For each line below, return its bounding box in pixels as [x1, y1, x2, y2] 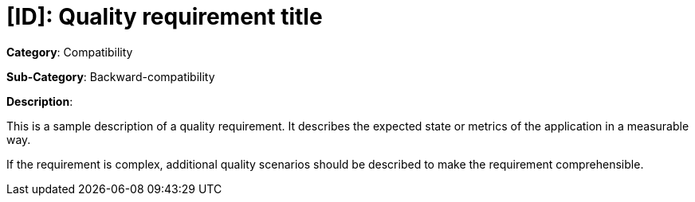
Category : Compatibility [6, 45, 133, 59]
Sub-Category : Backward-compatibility [6, 69, 215, 84]
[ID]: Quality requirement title [6, 3, 323, 30]
